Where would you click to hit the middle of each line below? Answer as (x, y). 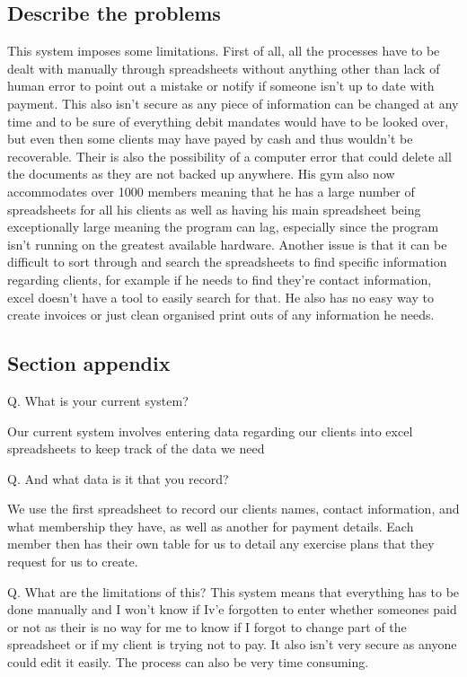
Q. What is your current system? (98, 400)
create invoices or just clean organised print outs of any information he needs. (221, 315)
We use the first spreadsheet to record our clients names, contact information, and (233, 509)
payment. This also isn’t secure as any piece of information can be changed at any (233, 103)
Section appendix (89, 363)
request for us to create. (73, 562)
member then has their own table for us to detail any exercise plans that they (221, 544)
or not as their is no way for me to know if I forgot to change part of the (207, 626)
